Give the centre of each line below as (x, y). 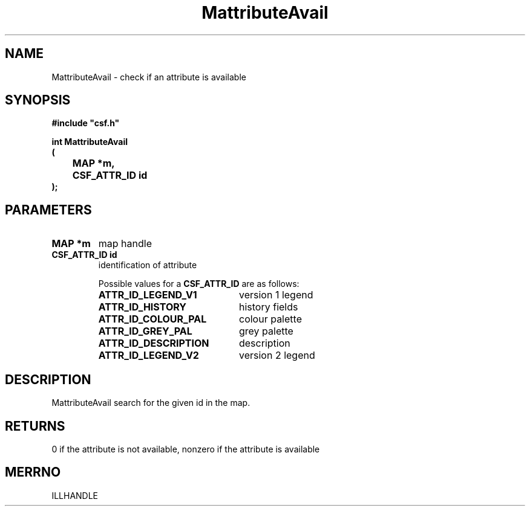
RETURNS (35, 426)
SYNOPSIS (38, 100)
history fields (268, 307)
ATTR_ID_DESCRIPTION (154, 343)
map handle (125, 244)
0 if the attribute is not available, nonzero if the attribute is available (186, 449)
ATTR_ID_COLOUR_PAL (152, 319)
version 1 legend (276, 295)
